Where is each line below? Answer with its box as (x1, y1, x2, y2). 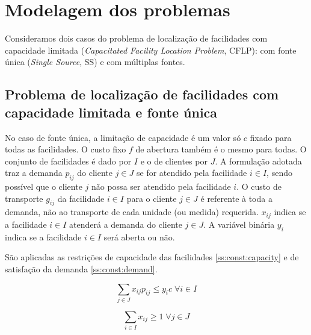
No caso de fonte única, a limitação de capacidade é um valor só (5, 131, 241, 143)
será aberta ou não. (103, 230, 175, 243)
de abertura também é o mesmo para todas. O (135, 143, 307, 155)
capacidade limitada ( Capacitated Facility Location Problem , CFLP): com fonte (5, 43, 297, 56)
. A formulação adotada (215, 154, 302, 167)
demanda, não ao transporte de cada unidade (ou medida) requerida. (5, 205, 259, 218)
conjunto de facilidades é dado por (5, 154, 132, 167)
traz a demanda (5, 166, 63, 179)
